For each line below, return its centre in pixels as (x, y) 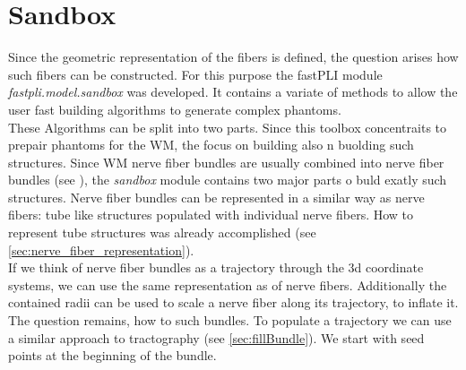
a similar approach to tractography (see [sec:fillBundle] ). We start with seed (216, 337)
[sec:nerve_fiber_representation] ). (101, 250)
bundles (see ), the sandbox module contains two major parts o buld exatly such (228, 180)
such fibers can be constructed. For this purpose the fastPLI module (195, 74)
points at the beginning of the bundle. (112, 355)
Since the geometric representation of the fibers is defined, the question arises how (233, 57)
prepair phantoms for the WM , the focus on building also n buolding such (211, 145)
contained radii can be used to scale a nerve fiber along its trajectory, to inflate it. (233, 302)
